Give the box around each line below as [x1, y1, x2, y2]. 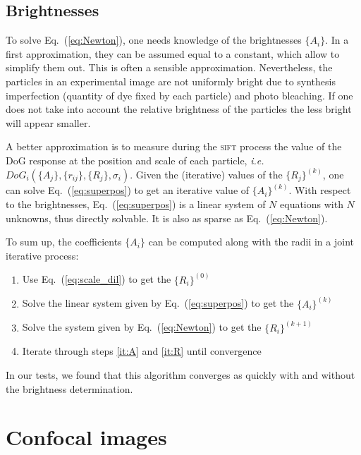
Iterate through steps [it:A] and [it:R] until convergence [22, 344, 262, 358]
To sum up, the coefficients [6, 234, 122, 249]
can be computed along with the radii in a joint [148, 234, 354, 249]
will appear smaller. [6, 115, 91, 130]
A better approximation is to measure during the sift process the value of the [6, 139, 342, 154]
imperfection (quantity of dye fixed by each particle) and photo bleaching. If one [6, 87, 353, 102]
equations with [280, 197, 343, 212]
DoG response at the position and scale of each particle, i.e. [6, 152, 264, 167]
